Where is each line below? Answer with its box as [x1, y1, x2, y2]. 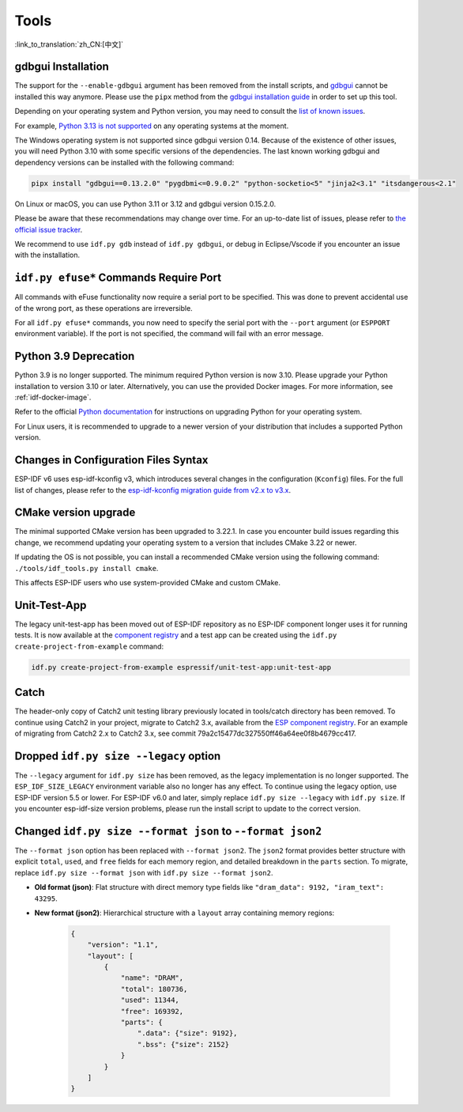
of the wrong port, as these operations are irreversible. [14, 303, 193, 312]
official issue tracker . [14, 225, 83, 234]
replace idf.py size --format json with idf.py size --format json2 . [14, 868, 273, 877]
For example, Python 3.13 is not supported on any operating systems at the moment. [14, 121, 289, 130]
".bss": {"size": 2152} [137, 1040, 229, 1049]
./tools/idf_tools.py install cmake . [14, 563, 159, 573]
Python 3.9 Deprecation [14, 350, 135, 363]
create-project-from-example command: [14, 641, 164, 651]
